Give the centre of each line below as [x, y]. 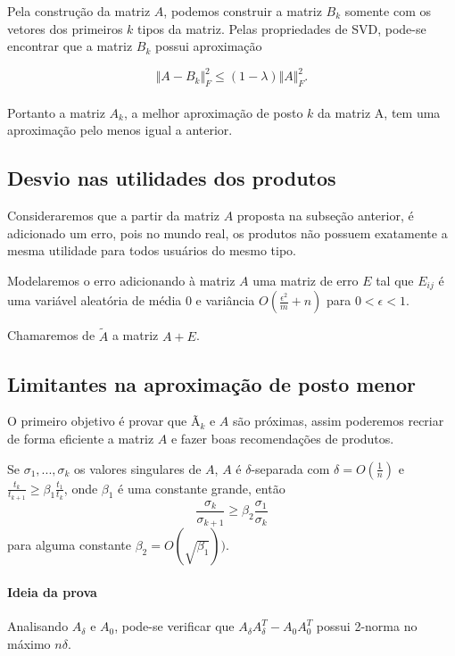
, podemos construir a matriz [243, 11]
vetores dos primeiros [65, 28]
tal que [395, 280]
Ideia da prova [52, 591]
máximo [29, 643]
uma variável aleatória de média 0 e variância [131, 300]
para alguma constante [69, 545]
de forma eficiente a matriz [81, 438]
